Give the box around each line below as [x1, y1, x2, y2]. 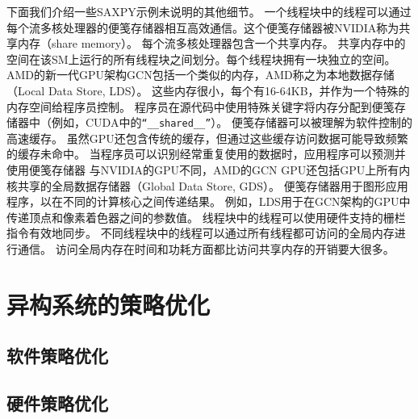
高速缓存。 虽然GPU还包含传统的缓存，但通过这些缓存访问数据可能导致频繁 [6, 129, 408, 146]
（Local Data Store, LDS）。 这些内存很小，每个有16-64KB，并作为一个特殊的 [6, 82, 410, 98]
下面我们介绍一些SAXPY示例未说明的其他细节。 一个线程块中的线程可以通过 [6, 3, 412, 19]
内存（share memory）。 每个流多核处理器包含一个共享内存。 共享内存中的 [17, 35, 406, 52]
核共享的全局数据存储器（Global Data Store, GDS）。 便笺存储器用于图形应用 [6, 177, 408, 194]
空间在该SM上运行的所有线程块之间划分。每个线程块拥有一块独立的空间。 [6, 50, 396, 67]
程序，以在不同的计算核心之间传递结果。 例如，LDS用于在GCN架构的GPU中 [6, 193, 411, 210]
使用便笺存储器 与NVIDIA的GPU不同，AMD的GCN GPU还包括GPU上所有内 [6, 161, 411, 178]
